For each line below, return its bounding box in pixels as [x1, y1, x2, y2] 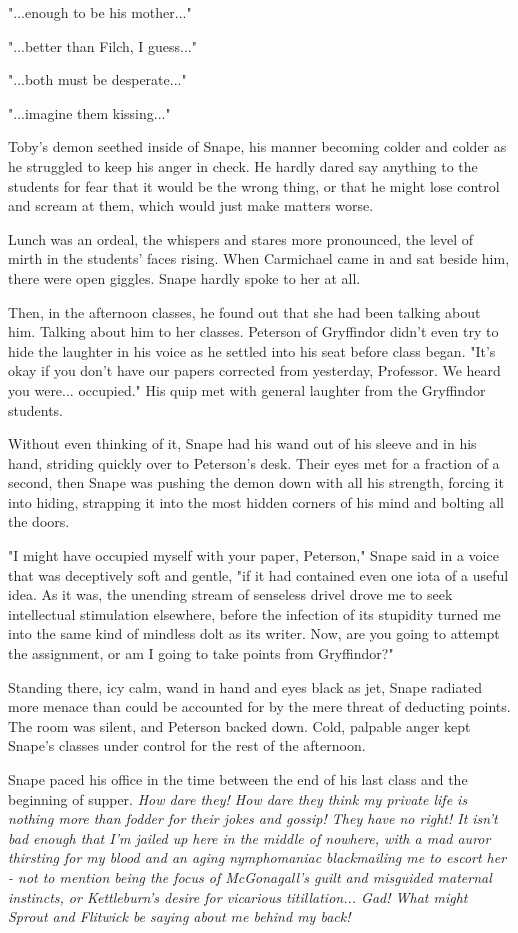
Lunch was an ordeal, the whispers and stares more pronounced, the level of [8, 228, 474, 249]
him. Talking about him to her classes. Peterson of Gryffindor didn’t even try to [8, 321, 499, 342]
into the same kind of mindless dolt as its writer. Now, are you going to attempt [8, 623, 500, 644]
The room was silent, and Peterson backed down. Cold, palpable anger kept [8, 715, 471, 736]
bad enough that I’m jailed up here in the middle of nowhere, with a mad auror [8, 827, 491, 848]
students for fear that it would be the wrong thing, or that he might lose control [8, 175, 500, 196]
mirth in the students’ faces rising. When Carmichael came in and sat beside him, [8, 248, 510, 269]
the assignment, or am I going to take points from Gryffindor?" [8, 643, 394, 664]
